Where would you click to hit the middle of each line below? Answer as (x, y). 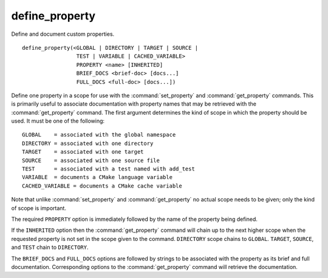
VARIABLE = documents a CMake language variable (97, 177)
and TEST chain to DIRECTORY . (50, 247)
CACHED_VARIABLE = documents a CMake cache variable (102, 186)
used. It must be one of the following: (58, 121)
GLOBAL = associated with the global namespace (99, 135)
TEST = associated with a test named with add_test (109, 169)
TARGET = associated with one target (83, 152)
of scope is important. (39, 208)
